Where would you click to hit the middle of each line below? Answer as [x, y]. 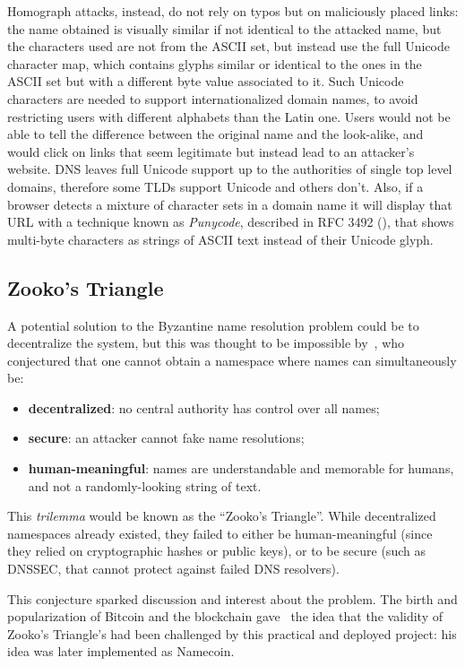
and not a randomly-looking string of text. [145, 485]
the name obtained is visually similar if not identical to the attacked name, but [224, 28]
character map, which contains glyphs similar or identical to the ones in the [215, 63]
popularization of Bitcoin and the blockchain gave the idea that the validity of [225, 616]
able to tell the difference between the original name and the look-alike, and [215, 134]
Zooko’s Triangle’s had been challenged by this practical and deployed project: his [232, 633]
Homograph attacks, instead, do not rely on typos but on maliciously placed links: [233, 11]
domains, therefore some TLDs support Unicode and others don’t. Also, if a [215, 186]
